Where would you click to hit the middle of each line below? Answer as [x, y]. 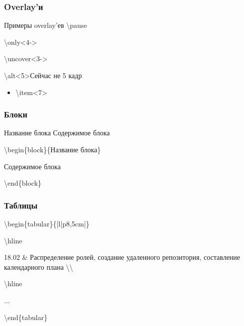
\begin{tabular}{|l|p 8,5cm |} [47, 223]
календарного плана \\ [39, 267]
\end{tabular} [26, 317]
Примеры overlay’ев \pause [46, 25]
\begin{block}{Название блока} [53, 149]
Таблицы [21, 205]
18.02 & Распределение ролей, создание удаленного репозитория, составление [122, 257]
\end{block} [23, 183]
